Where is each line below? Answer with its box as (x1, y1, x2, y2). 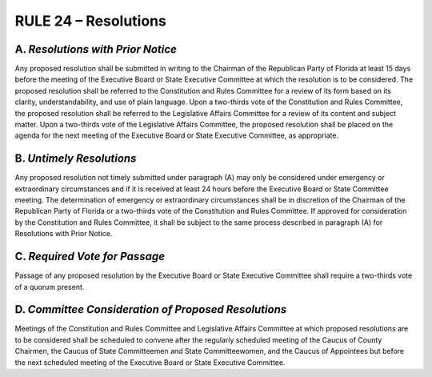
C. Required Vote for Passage (14, 250, 166, 263)
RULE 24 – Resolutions (14, 12, 167, 30)
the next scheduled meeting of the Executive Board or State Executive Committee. (14, 357, 286, 367)
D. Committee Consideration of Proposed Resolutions (14, 303, 287, 316)
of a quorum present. (14, 282, 85, 291)
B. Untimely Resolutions (14, 152, 137, 166)
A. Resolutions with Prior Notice (14, 42, 178, 56)
